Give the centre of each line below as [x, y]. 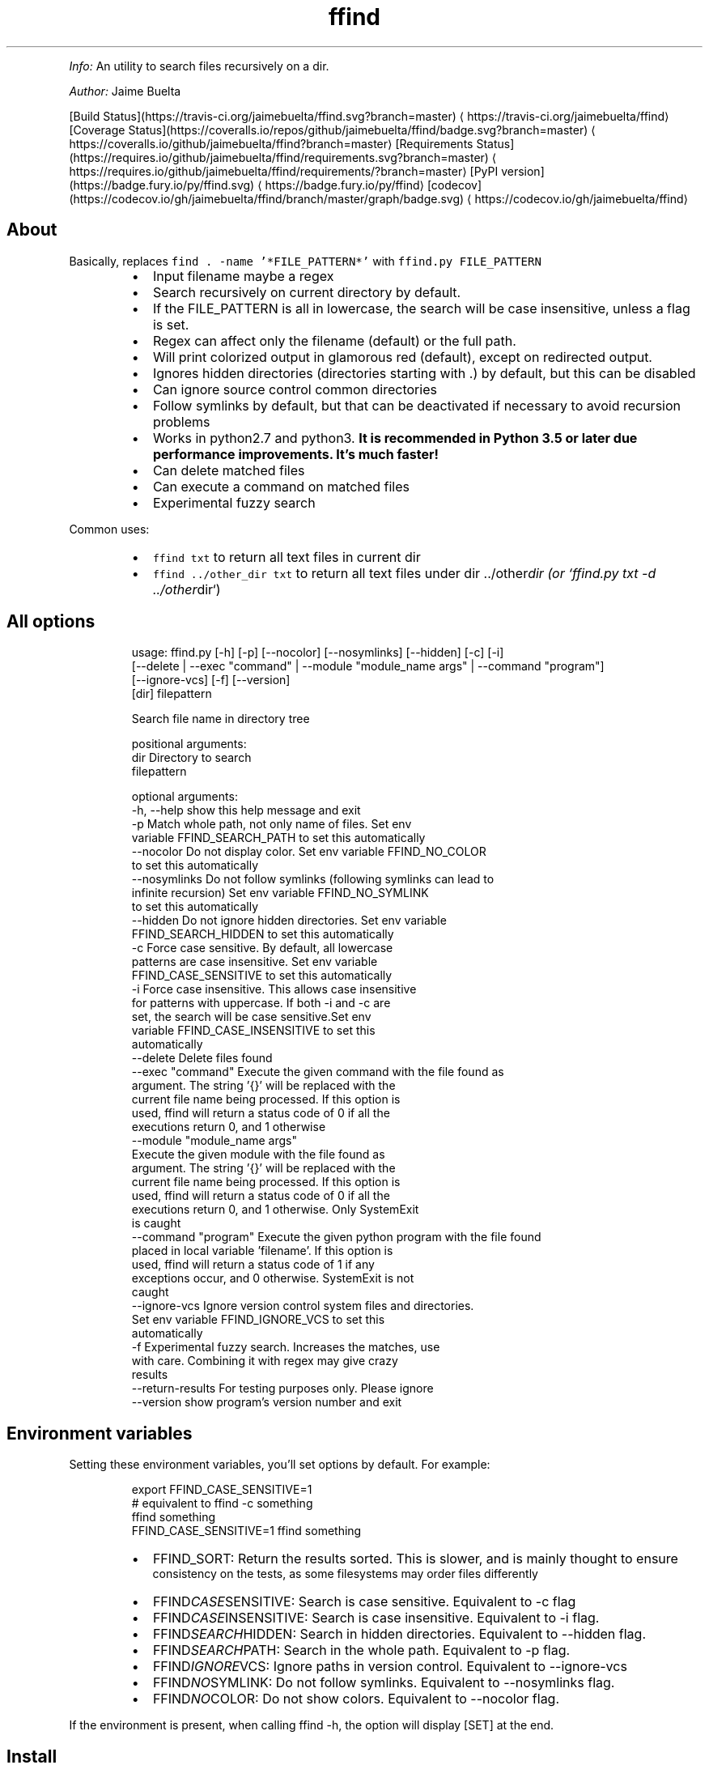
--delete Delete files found [202, 1058]
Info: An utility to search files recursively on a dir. [199, 66]
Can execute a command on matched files [281, 486]
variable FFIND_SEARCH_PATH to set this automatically [278, 838]
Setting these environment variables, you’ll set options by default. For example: [280, 1465]
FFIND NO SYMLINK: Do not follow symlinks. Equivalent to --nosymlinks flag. [384, 1683]
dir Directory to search [191, 758]
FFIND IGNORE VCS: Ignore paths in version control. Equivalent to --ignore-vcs [390, 1667]
